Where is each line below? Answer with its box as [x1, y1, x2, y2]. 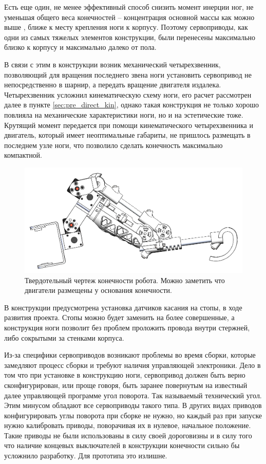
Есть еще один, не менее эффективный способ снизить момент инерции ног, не [4, 2, 254, 12]
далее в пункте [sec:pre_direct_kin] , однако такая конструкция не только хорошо [4, 99, 259, 110]
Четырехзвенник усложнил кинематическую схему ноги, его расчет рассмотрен [4, 89, 252, 100]
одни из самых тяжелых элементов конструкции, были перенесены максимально [4, 31, 256, 42]
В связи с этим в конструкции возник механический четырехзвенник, [4, 59, 221, 69]
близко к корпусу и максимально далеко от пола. [4, 42, 157, 52]
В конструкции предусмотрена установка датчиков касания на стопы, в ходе [4, 302, 242, 312]
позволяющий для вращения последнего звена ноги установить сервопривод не [4, 69, 252, 80]
